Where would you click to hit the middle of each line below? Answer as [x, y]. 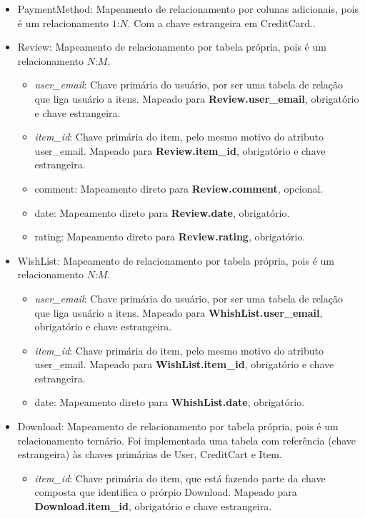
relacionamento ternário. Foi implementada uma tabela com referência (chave [187, 440]
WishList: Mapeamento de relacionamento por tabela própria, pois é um [176, 260]
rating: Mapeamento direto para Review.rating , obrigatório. [170, 237]
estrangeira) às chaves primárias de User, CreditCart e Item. [150, 454]
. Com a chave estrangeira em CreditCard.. [221, 22]
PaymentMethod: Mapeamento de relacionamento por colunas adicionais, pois [188, 9]
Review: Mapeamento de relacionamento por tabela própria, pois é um [172, 47]
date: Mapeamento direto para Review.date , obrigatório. [162, 212]
